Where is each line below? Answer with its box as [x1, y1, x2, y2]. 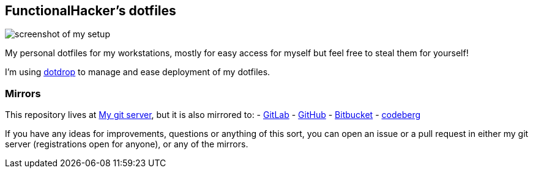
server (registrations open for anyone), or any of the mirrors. [5, 139, 248, 150]
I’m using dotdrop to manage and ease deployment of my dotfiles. [5, 67, 270, 78]
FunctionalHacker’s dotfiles [5, 3, 176, 18]
